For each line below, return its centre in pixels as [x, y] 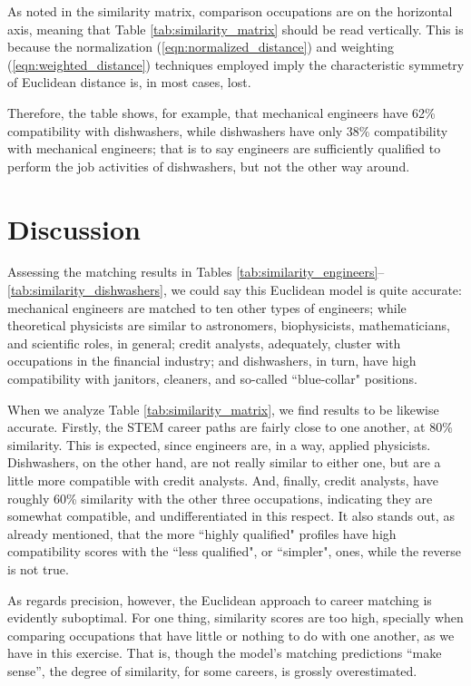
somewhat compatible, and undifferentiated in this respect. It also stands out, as [231, 516]
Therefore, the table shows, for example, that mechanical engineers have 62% [221, 112]
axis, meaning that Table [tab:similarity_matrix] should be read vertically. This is [235, 29]
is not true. [38, 568]
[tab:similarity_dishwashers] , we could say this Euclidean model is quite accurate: [235, 290]
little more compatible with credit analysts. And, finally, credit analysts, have [223, 480]
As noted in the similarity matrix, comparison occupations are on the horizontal [230, 11]
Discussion [74, 228]
